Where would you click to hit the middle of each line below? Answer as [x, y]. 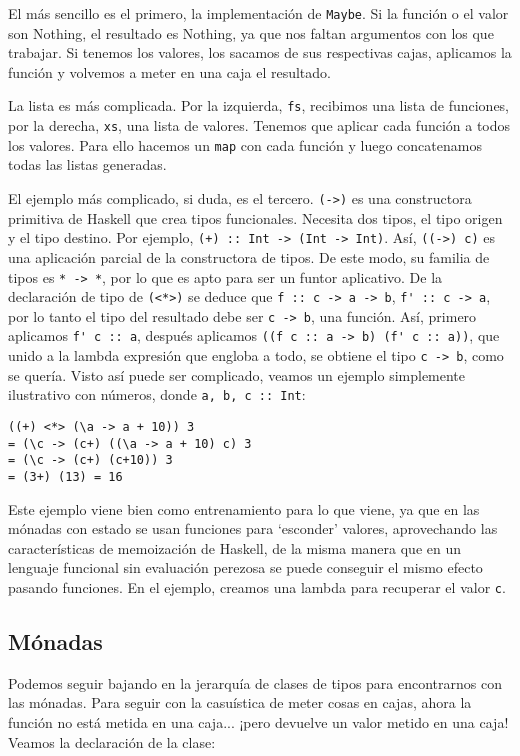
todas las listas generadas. [87, 164]
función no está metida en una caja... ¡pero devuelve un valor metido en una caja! [258, 722]
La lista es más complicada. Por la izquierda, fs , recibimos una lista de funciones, [259, 105]
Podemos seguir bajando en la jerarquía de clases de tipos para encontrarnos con [255, 682]
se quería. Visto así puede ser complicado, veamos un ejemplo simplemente [237, 374]
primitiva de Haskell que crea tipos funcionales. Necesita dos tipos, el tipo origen [255, 217]
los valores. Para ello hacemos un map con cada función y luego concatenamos [245, 144]
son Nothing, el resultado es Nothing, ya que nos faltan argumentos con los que [251, 32]
